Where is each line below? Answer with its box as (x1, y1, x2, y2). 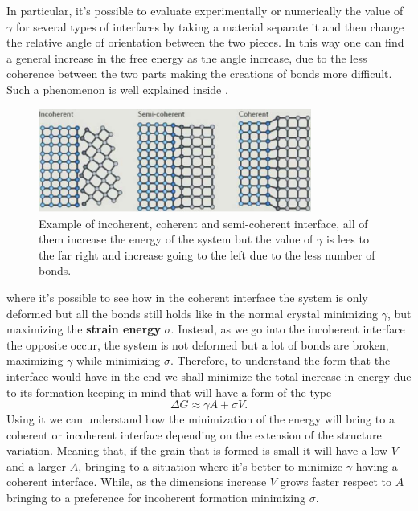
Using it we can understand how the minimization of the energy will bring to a (6, 411, 395, 427)
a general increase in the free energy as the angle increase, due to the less (6, 49, 367, 66)
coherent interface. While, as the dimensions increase (6, 473, 267, 490)
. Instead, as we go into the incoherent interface (170, 321, 405, 337)
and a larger (6, 457, 66, 474)
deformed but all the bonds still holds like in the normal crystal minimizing (6, 305, 379, 321)
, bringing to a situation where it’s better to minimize (78, 457, 343, 474)
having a (355, 457, 398, 474)
